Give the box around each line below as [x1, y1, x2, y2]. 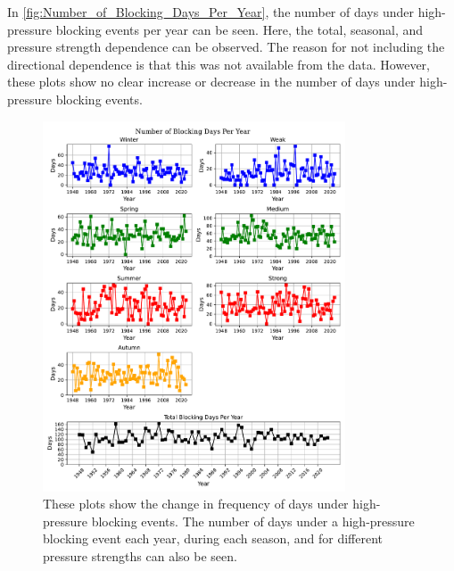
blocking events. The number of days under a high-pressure [91, 511, 415, 530]
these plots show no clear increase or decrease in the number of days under [7, 72, 416, 91]
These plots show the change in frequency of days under [43, 494, 349, 513]
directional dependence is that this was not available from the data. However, [7, 54, 430, 73]
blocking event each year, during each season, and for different [43, 529, 384, 548]
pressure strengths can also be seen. [43, 546, 237, 565]
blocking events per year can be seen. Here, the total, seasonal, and [55, 20, 424, 38]
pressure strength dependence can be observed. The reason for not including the [7, 37, 445, 56]
